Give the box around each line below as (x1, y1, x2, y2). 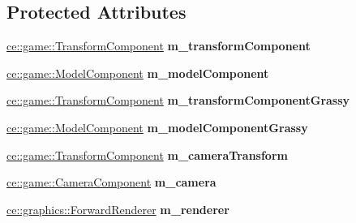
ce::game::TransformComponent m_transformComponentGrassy (6, 92, 350, 109)
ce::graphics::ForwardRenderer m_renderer (6, 200, 229, 217)
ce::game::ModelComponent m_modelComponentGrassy (6, 118, 308, 135)
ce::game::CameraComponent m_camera (6, 174, 217, 191)
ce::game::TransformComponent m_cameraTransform (6, 146, 288, 163)
